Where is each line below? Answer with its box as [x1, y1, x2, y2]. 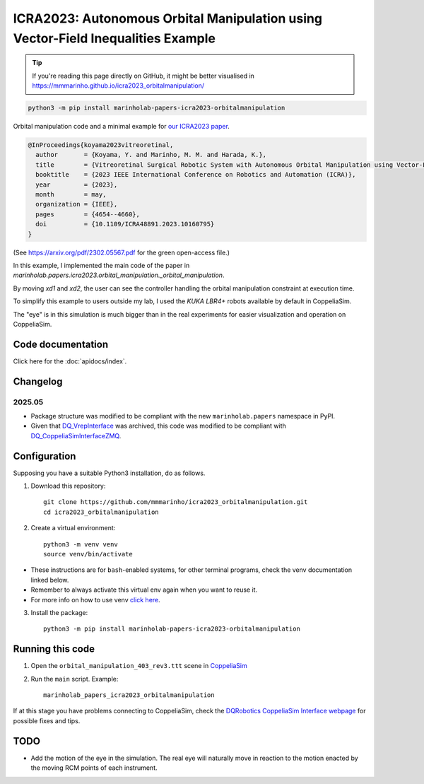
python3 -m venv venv [43, 540, 118, 548]
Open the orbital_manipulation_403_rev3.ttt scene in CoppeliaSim [30, 662, 247, 670]
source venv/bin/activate [43, 550, 134, 558]
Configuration [13, 450, 76, 462]
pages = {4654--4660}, [35, 210, 141, 218]
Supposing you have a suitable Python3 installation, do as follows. [13, 469, 206, 477]
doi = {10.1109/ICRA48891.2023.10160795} [35, 220, 215, 228]
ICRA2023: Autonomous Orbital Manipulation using [13, 11, 323, 26]
